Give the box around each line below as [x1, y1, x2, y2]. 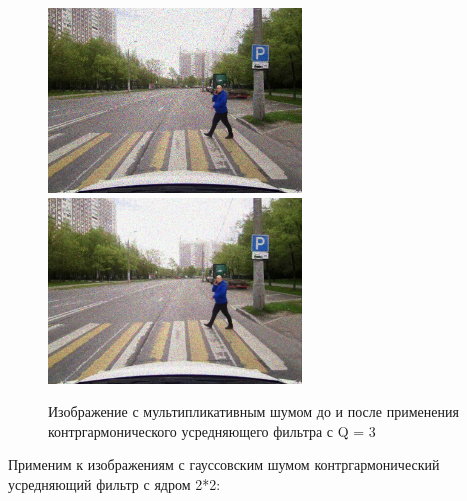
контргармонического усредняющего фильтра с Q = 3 [48, 420, 376, 441]
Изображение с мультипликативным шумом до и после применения [48, 401, 459, 422]
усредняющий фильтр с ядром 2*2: [8, 473, 221, 494]
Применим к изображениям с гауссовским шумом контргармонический [8, 454, 440, 475]
